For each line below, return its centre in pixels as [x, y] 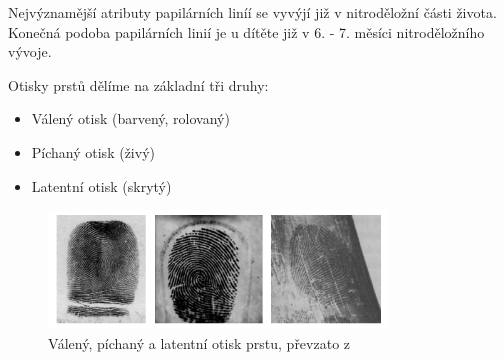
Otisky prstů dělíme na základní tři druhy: [138, 84]
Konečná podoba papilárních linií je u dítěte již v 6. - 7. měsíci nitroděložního [246, 31]
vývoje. [30, 51]
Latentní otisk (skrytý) [101, 185]
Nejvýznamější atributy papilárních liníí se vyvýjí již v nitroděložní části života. [252, 12]
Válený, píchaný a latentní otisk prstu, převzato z [199, 342]
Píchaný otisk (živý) [93, 151]
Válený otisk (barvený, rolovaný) [130, 118]
